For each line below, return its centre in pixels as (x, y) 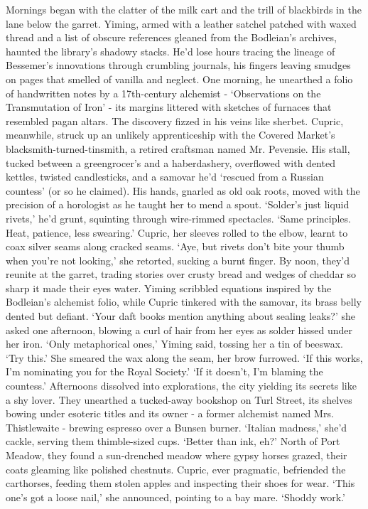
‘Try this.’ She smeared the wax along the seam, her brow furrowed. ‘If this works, (184, 357)
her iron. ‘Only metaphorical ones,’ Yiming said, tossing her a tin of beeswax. (175, 344)
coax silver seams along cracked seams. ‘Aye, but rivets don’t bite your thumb (175, 246)
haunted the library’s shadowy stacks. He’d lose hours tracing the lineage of (171, 51)
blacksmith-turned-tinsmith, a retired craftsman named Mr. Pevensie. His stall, (178, 148)
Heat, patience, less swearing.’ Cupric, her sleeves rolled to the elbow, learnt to (177, 232)
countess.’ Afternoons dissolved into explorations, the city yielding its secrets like (181, 386)
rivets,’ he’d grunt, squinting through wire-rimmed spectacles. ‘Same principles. (178, 218)
